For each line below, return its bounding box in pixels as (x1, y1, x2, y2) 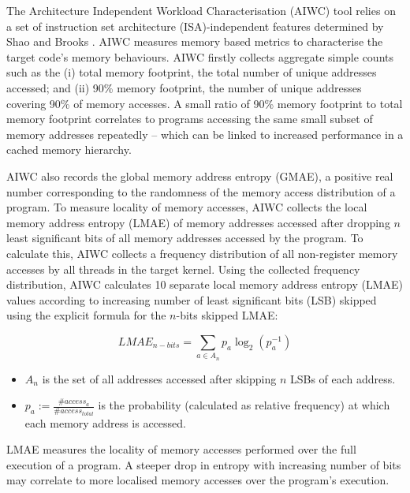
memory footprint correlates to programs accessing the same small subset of (6, 110, 373, 127)
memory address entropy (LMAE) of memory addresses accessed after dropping (6, 214, 390, 230)
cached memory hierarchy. (6, 141, 132, 158)
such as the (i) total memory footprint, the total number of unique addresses (6, 64, 377, 80)
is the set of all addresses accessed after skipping (42, 370, 277, 387)
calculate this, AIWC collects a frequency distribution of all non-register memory (6, 245, 398, 261)
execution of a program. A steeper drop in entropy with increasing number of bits (6, 456, 401, 472)
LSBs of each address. (289, 370, 396, 387)
